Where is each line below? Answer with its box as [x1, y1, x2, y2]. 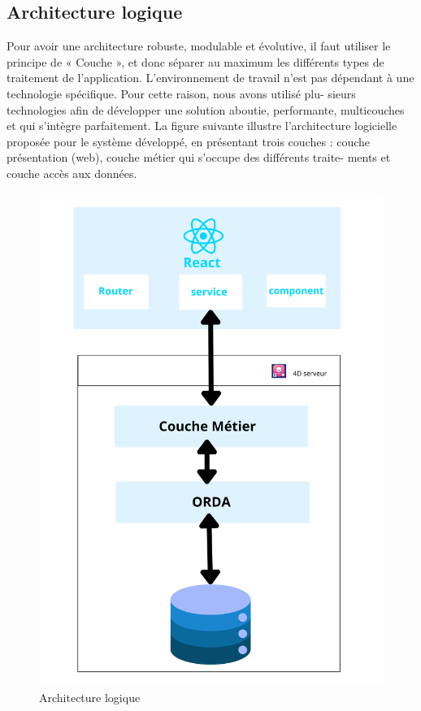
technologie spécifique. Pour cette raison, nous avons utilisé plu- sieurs [7, 85, 356, 102]
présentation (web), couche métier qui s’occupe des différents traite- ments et [7, 149, 391, 166]
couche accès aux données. [7, 164, 137, 181]
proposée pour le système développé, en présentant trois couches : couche [7, 132, 371, 150]
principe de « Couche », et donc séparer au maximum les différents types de [7, 53, 384, 70]
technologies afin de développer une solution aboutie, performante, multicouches [7, 101, 405, 118]
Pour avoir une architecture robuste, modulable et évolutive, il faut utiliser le [7, 37, 391, 54]
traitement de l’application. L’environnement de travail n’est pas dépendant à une [7, 69, 414, 86]
